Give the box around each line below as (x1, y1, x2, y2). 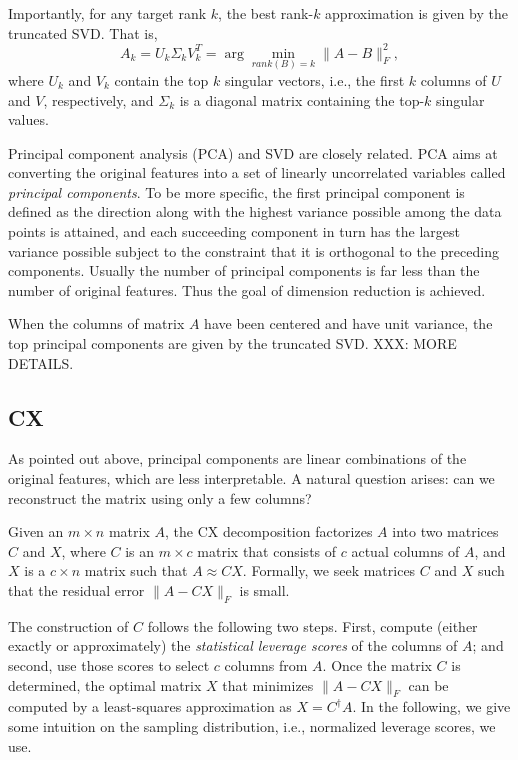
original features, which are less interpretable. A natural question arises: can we (8, 468, 495, 489)
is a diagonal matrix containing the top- (179, 89, 425, 110)
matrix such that (84, 560, 188, 581)
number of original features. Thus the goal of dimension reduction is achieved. (8, 279, 486, 300)
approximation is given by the (325, 3, 508, 23)
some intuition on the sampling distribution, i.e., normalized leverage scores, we (8, 715, 496, 736)
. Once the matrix (322, 654, 432, 675)
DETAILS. (8, 352, 74, 373)
